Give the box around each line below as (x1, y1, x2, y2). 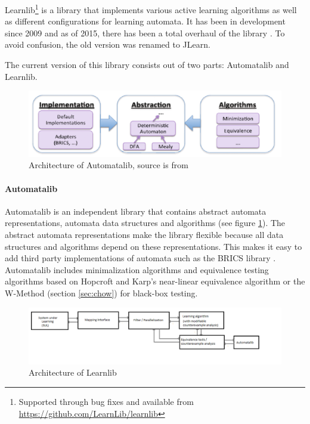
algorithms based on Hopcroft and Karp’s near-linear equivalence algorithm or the (5, 275, 305, 287)
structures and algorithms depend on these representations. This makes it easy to (5, 240, 302, 252)
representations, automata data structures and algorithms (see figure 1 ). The (5, 216, 286, 229)
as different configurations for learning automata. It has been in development (5, 15, 286, 27)
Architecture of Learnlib (29, 366, 117, 379)
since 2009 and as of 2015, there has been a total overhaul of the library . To (5, 26, 285, 39)
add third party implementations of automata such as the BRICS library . (5, 252, 276, 264)
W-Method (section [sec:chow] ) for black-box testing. (5, 286, 198, 299)
